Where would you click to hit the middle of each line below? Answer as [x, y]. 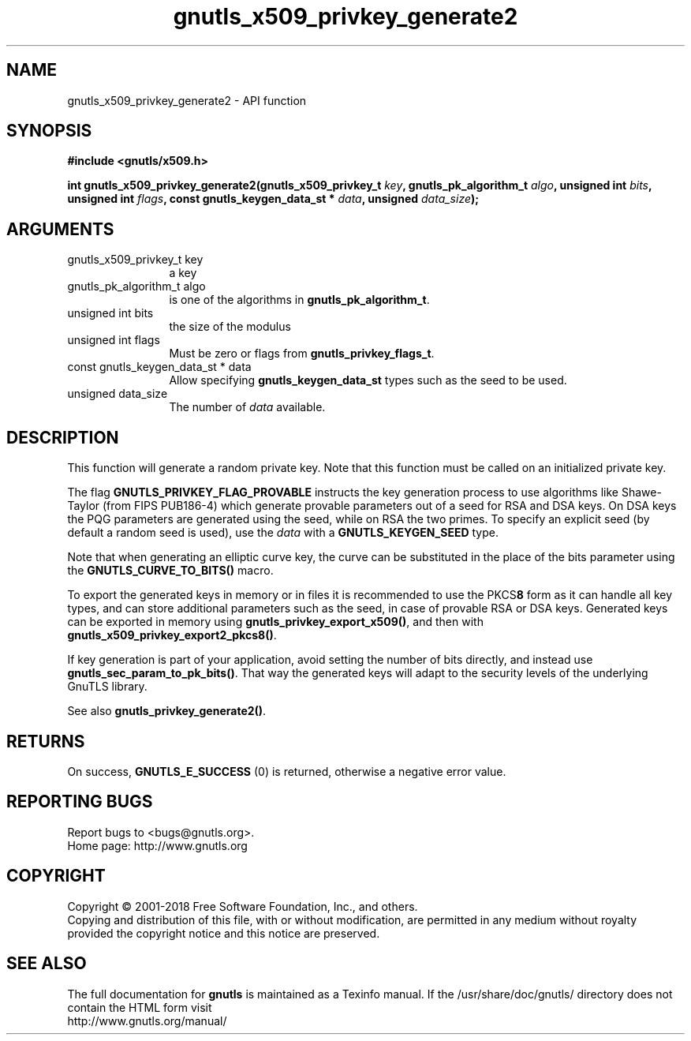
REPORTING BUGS [80, 802]
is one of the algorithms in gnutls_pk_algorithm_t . [299, 300]
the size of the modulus [230, 327]
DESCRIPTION [63, 437]
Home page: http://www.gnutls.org [157, 845]
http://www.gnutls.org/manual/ [147, 1020]
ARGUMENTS [60, 229]
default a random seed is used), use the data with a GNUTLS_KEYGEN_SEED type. [283, 533]
